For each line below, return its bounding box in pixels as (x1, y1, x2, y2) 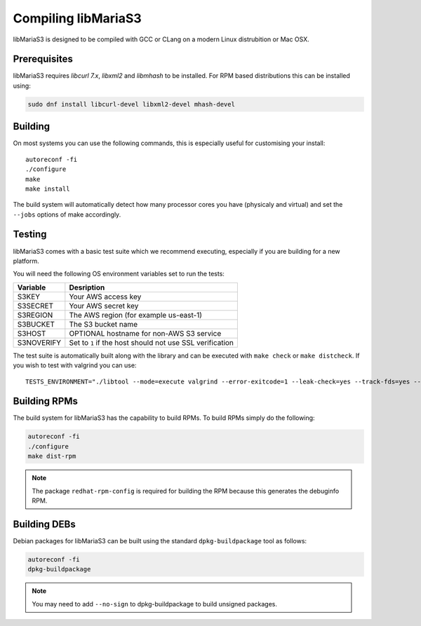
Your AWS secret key (69, 301, 139, 311)
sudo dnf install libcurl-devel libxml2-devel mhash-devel (27, 100, 235, 108)
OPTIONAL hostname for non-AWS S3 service (69, 328, 222, 338)
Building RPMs (13, 395, 79, 407)
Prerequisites (13, 53, 73, 65)
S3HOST (17, 328, 46, 338)
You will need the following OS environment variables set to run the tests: (13, 270, 225, 278)
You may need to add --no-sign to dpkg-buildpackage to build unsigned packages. (32, 599, 277, 608)
